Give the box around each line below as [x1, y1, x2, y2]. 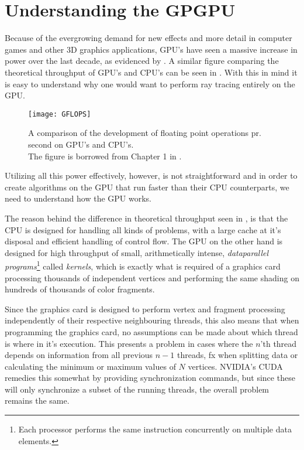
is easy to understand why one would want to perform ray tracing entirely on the [5, 77, 295, 90]
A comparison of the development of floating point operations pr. [28, 127, 261, 139]
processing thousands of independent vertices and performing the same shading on [5, 271, 299, 284]
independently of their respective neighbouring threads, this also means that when [5, 314, 299, 326]
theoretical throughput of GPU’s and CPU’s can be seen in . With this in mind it [5, 66, 298, 78]
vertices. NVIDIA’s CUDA [188, 360, 283, 372]
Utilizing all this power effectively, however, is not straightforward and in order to [5, 169, 298, 182]
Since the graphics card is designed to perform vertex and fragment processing [5, 302, 285, 315]
